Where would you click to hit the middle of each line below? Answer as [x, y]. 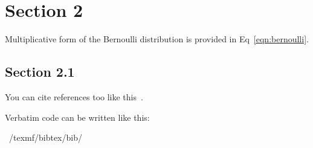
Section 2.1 [40, 72]
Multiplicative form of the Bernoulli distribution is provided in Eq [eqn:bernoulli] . [157, 39]
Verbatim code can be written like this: [77, 117]
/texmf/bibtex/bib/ [45, 137]
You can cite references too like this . [74, 96]
